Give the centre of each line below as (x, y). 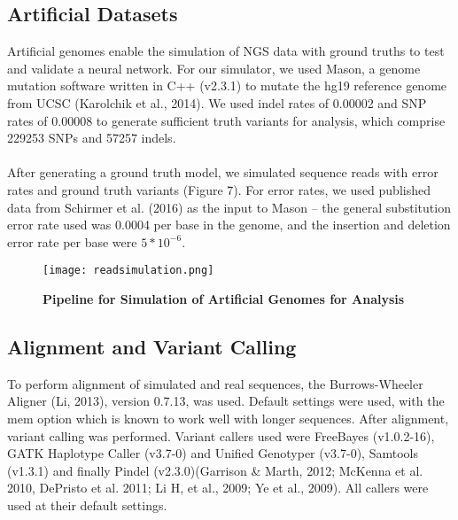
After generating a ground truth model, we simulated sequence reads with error (223, 172)
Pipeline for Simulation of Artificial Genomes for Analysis (224, 298)
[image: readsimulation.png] (128, 271)
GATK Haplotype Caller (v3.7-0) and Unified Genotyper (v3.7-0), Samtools (213, 453)
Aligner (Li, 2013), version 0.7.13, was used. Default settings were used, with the (226, 401)
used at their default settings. (87, 504)
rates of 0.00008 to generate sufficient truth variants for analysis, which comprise (226, 120)
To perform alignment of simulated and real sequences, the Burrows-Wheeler (215, 383)
